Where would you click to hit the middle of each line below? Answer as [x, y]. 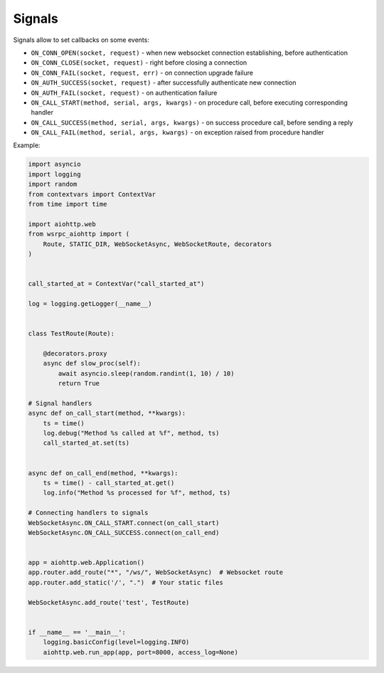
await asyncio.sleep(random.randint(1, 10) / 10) [146, 373]
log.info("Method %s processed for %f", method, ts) [137, 493]
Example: [27, 145]
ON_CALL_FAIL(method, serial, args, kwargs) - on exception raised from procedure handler [177, 132]
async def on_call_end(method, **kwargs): [103, 473]
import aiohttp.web [62, 224]
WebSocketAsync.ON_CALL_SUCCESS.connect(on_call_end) [124, 532]
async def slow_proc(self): [92, 364]
